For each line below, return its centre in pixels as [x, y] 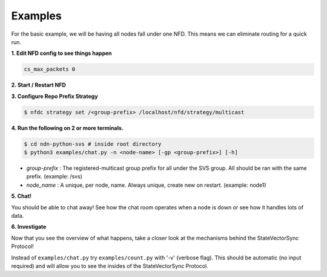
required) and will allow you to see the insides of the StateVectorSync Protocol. [110, 266]
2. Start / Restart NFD [38, 85]
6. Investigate [29, 227]
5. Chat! [21, 196]
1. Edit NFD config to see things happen [61, 53]
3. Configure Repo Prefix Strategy [54, 96]
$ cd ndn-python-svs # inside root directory [93, 144]
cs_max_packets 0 [50, 69]
